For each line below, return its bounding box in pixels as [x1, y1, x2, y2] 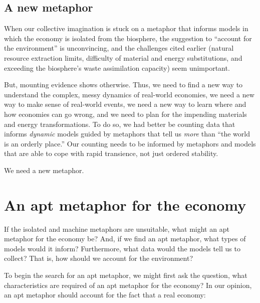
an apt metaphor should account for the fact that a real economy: [4, 289, 206, 300]
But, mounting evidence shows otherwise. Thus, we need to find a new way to [4, 79, 243, 90]
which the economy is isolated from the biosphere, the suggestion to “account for [4, 33, 252, 43]
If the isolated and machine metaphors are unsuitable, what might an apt [4, 223, 229, 234]
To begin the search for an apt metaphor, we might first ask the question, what [4, 270, 247, 280]
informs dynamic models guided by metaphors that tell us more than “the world [4, 128, 250, 139]
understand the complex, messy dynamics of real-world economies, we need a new [4, 89, 254, 99]
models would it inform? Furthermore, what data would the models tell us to [4, 243, 240, 253]
